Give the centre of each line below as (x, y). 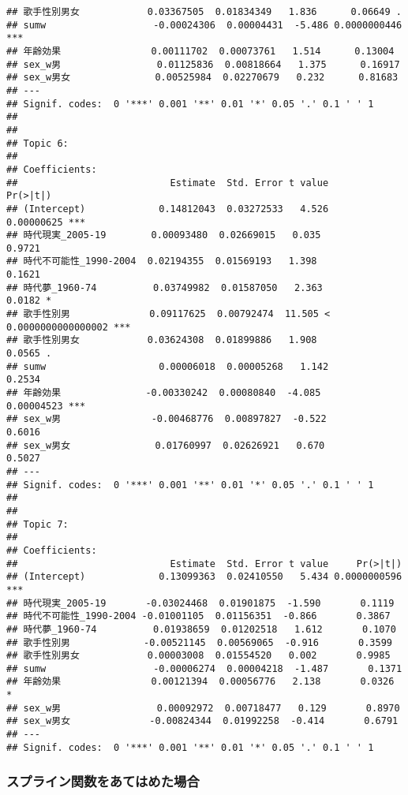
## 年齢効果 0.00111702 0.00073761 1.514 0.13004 (200, 51)
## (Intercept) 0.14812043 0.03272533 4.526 (168, 209)
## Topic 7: (37, 524)
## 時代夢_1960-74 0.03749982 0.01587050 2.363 (165, 287)
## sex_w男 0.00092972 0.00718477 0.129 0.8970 (203, 708)
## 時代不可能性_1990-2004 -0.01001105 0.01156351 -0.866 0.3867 (198, 616)
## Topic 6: (37, 143)
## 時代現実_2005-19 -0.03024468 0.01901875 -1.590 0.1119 (200, 603)
